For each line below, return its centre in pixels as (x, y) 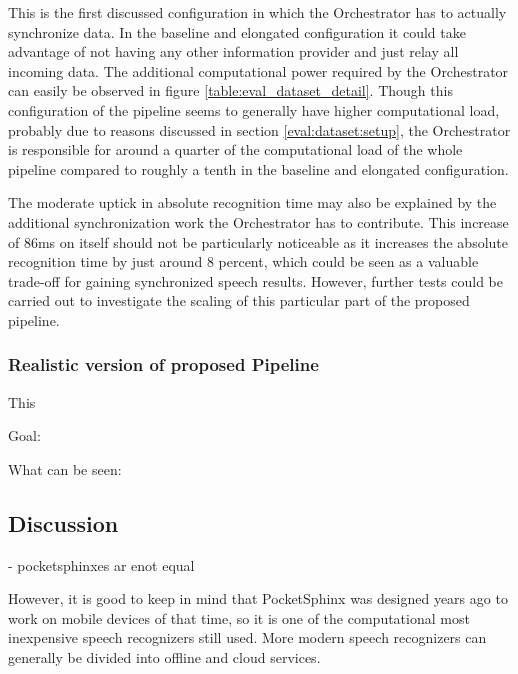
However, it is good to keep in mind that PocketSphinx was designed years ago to (258, 598)
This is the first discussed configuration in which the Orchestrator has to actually (257, 12)
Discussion (63, 522)
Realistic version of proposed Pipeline (163, 364)
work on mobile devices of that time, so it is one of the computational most (239, 617)
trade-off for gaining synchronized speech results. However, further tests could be (255, 280)
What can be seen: (65, 468)
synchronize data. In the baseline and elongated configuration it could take (237, 31)
